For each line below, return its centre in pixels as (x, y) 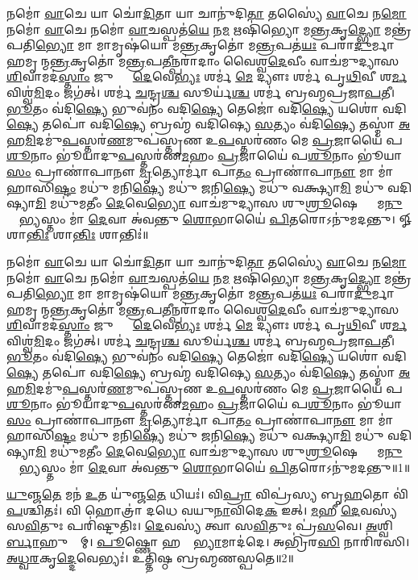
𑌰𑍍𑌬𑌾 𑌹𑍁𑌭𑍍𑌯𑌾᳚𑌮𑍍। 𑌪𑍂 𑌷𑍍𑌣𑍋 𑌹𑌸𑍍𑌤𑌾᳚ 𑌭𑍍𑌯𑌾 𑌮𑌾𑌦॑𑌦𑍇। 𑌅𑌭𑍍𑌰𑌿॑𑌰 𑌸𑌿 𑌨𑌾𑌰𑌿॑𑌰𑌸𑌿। (208, 541)
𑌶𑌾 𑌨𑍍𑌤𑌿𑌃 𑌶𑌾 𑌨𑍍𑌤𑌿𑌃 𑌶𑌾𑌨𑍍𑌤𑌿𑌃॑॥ (78, 234)
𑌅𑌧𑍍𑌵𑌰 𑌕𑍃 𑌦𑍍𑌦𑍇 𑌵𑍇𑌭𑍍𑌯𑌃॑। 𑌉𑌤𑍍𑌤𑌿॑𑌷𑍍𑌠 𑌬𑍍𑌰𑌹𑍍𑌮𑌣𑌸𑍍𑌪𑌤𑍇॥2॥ (150, 557)
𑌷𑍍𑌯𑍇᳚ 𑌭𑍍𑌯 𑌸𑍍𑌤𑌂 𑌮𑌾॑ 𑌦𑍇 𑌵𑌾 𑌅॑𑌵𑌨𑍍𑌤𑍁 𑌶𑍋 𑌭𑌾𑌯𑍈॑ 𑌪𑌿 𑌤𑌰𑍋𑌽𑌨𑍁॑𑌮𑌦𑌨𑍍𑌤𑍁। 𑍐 (209, 218)
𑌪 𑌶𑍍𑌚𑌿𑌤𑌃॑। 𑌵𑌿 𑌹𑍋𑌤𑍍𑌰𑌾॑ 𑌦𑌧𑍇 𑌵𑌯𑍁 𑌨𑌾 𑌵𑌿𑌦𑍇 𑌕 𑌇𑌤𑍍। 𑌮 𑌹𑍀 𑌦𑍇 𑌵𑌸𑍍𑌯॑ (202, 509)
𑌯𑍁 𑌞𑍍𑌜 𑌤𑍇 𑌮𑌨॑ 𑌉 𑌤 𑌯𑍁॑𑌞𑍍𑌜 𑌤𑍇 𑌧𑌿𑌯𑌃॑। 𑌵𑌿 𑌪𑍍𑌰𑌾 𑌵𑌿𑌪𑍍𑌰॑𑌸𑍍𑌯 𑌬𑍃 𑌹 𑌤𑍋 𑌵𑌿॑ (208, 494)
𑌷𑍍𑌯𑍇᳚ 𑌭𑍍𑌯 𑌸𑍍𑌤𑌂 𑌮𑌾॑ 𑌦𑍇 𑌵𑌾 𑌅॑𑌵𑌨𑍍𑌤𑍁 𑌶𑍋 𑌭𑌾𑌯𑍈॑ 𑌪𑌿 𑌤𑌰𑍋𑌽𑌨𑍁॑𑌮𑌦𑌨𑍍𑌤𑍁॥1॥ (209, 467)
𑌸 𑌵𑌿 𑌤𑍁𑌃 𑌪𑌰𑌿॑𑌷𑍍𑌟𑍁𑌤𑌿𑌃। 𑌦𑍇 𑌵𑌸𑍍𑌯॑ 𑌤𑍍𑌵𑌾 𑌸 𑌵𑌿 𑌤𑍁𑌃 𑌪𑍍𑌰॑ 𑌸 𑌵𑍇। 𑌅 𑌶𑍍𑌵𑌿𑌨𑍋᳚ (203, 526)
